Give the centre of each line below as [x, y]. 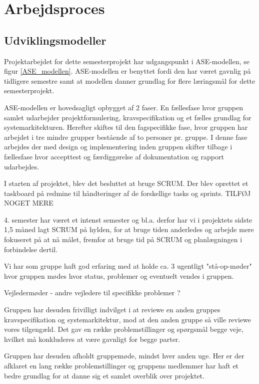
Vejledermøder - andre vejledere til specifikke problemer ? [92, 293]
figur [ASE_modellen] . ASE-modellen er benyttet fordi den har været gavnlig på [127, 71]
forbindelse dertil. [31, 249]
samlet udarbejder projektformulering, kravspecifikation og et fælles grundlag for [128, 117]
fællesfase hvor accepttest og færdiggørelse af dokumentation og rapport [114, 156]
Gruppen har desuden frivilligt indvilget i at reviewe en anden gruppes [112, 310]
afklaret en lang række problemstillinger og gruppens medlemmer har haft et [121, 366]
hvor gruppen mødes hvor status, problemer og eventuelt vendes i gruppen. [119, 275]
